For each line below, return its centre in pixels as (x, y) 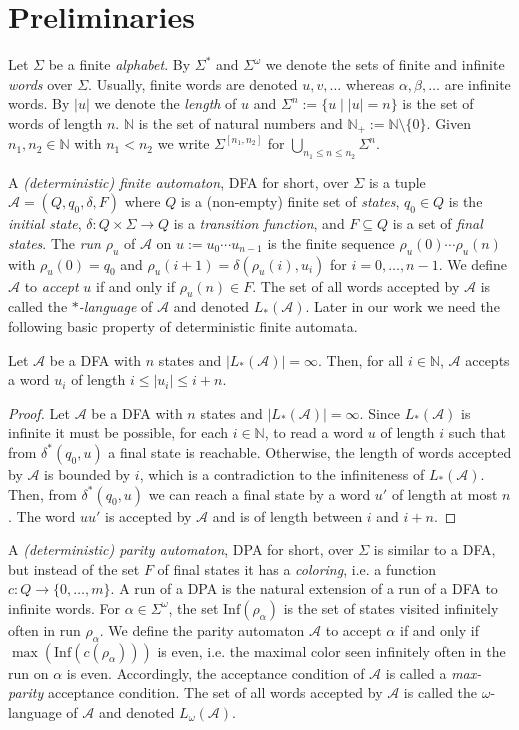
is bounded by (87, 473)
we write (183, 143)
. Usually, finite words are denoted (193, 83)
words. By (39, 103)
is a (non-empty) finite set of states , (290, 201)
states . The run (54, 242)
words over (40, 83)
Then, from (42, 493)
